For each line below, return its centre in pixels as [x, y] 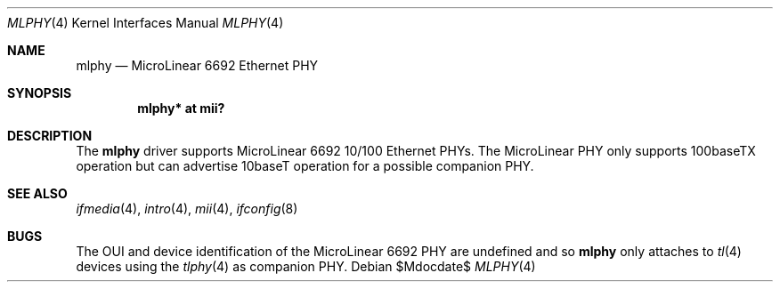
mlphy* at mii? [181, 108]
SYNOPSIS [40, 93]
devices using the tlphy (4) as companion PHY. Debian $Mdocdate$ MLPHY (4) [306, 266]
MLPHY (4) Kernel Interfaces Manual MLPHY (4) [146, 23]
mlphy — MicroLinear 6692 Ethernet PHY [197, 65]
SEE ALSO [37, 193]
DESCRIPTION [50, 136]
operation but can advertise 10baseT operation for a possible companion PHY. [305, 166]
